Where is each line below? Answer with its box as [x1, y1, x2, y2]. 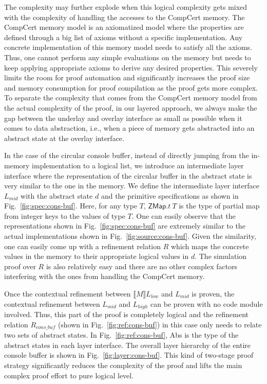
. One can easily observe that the [131, 210, 236, 221]
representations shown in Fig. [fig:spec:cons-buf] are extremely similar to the [4, 220, 245, 231]
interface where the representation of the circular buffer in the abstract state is [4, 170, 252, 181]
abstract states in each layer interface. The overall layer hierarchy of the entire [4, 339, 251, 350]
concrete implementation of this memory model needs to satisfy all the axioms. [4, 42, 253, 53]
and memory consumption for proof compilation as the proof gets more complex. [4, 82, 258, 93]
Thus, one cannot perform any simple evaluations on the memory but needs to [4, 51, 251, 62]
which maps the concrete [170, 240, 249, 251]
